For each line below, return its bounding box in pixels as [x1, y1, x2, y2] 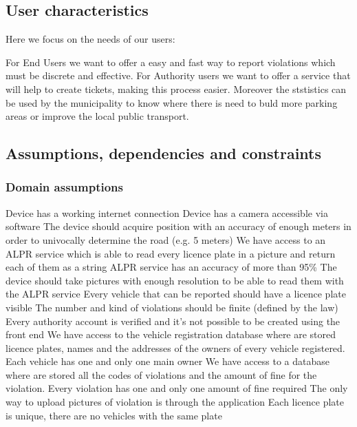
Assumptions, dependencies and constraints [6, 143, 321, 164]
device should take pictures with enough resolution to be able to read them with [6, 273, 344, 287]
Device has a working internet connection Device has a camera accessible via [6, 205, 328, 220]
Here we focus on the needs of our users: [6, 32, 175, 46]
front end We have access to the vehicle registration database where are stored [6, 327, 336, 342]
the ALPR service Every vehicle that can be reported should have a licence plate [6, 287, 346, 301]
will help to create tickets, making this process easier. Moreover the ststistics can [6, 81, 347, 96]
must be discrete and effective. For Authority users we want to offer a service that [6, 68, 351, 83]
